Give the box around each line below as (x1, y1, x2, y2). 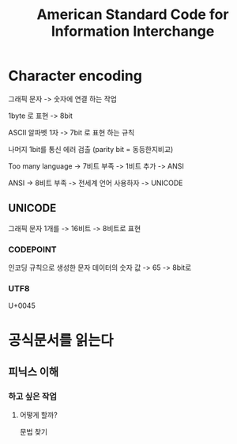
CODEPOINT (8, 244, 57, 255)
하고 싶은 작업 (8, 390, 58, 401)
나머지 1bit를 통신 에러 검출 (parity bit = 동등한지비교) (8, 144, 174, 154)
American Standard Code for (36, 6, 229, 24)
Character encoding (8, 67, 142, 85)
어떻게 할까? (19, 410, 58, 420)
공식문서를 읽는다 (8, 331, 114, 349)
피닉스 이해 (8, 365, 59, 378)
